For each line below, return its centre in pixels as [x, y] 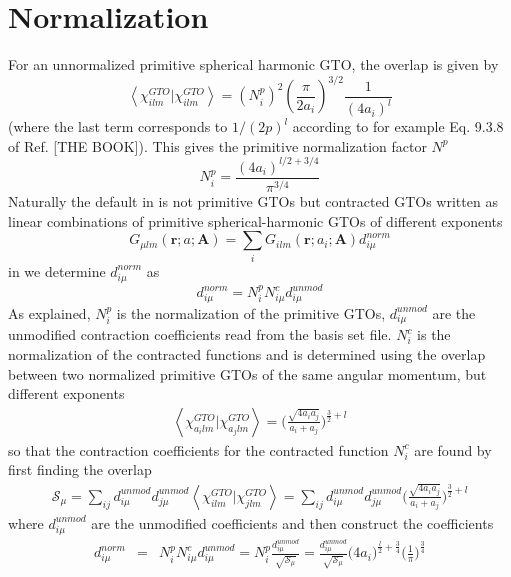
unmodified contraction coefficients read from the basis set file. [200, 334]
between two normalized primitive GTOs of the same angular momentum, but [247, 373]
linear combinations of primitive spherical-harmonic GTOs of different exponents [255, 220]
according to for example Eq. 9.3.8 [398, 126]
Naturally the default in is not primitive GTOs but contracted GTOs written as [253, 201]
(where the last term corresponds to [118, 126]
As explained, [49, 312]
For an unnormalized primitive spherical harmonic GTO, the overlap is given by [253, 64]
